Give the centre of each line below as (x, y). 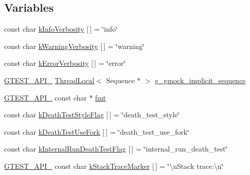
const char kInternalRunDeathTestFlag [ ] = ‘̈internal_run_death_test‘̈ (116, 149)
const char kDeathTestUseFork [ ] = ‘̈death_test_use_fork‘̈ (97, 131)
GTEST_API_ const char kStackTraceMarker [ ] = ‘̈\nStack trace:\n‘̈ (114, 166)
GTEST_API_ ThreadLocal (49, 80)
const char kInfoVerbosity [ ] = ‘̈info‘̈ (61, 29)
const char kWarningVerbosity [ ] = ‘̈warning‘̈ (74, 46)
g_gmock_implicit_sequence (200, 80)
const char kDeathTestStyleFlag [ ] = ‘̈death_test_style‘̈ (92, 115)
